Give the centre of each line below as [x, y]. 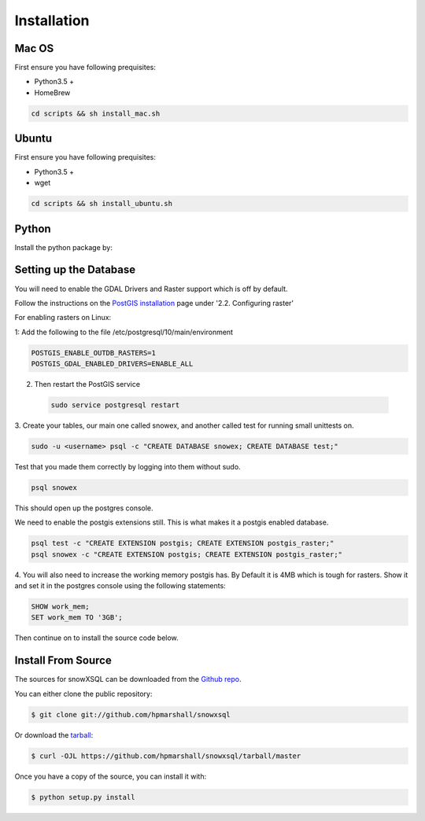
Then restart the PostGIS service [87, 385]
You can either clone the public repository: [83, 694]
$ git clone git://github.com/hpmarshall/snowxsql [131, 714]
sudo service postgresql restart [115, 405]
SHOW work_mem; [60, 607]
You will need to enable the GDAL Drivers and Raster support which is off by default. [151, 289]
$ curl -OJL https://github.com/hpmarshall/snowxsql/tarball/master [166, 756]
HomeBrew [52, 92]
